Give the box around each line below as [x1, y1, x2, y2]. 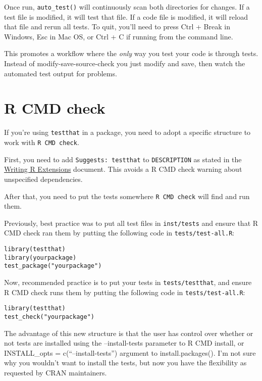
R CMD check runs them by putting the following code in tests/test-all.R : [4, 287, 245, 297]
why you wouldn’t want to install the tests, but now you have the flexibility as [4, 357, 247, 368]
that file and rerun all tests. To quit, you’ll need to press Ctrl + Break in [4, 21, 230, 32]
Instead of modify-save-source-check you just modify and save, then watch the [4, 58, 245, 69]
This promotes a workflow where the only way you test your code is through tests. [4, 48, 258, 59]
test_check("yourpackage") [4, 313, 94, 320]
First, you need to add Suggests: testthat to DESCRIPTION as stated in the [4, 154, 242, 164]
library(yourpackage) [4, 254, 77, 261]
